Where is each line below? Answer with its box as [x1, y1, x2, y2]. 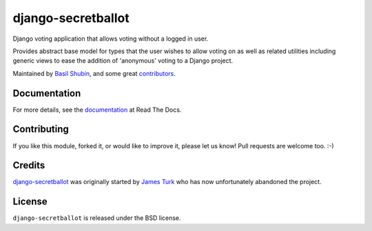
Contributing [12, 123, 69, 135]
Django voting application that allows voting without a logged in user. [12, 34, 209, 43]
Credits [12, 159, 45, 172]
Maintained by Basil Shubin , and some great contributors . [12, 69, 176, 77]
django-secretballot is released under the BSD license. [12, 214, 182, 222]
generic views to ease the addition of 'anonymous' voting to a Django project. [12, 57, 234, 65]
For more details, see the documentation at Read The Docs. [12, 106, 182, 114]
